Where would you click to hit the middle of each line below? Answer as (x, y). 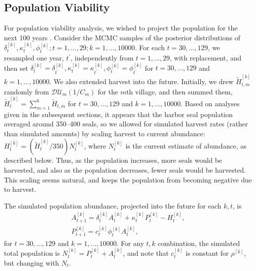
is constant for (207, 253)
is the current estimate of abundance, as (186, 146)
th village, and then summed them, (180, 91)
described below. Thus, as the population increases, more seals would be (113, 160)
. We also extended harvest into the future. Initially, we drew (142, 81)
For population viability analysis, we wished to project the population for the (121, 28)
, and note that (146, 253)
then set (16, 68)
